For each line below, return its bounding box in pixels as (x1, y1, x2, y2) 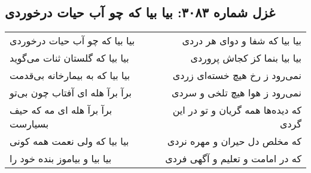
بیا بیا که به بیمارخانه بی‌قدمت (10, 68, 130, 83)
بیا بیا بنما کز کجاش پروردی (190, 51, 301, 65)
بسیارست (10, 117, 49, 131)
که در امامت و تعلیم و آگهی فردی (165, 151, 301, 166)
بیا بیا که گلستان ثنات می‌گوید (10, 51, 129, 65)
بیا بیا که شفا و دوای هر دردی (182, 34, 301, 48)
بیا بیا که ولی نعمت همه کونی (10, 134, 129, 148)
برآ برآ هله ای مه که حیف (10, 103, 112, 117)
